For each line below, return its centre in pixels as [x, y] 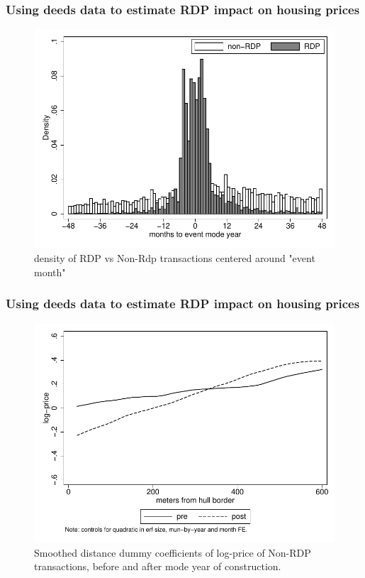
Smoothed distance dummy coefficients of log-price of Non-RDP [173, 552]
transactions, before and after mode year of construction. [158, 566]
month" [50, 272]
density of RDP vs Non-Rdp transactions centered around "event [175, 258]
